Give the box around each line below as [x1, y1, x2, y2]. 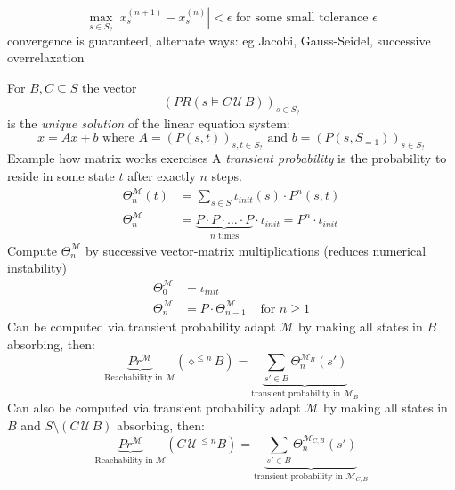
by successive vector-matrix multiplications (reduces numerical [85, 241, 427, 259]
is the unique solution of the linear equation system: [7, 113, 290, 132]
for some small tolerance [236, 12, 369, 24]
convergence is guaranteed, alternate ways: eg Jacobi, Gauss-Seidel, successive [7, 30, 431, 49]
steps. [211, 167, 242, 184]
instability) [7, 258, 67, 277]
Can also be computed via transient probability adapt [7, 398, 301, 417]
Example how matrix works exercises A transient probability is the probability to [7, 149, 447, 167]
